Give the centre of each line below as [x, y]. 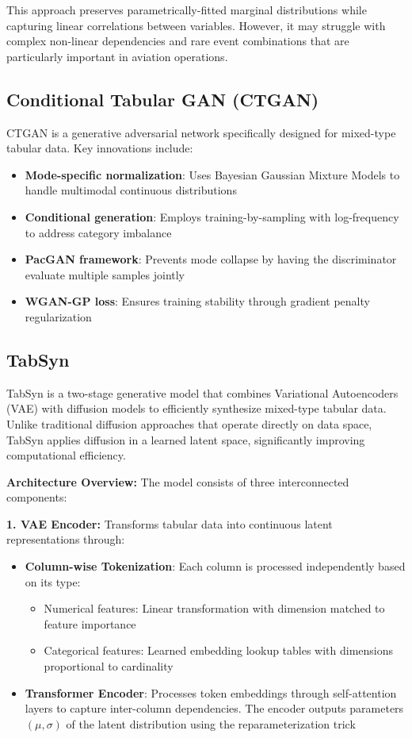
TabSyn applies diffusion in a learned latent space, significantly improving [186, 439]
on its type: [53, 581]
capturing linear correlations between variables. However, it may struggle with [196, 25]
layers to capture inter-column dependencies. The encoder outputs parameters [214, 708]
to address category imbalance [98, 232]
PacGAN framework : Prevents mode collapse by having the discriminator [211, 259]
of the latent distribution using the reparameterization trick [211, 723]
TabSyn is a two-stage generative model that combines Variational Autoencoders [202, 392]
